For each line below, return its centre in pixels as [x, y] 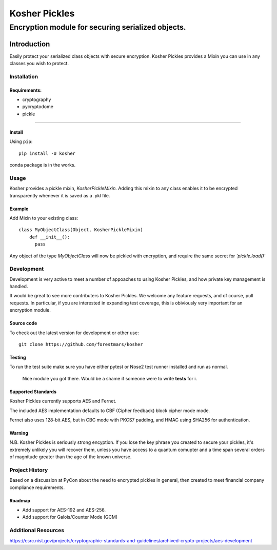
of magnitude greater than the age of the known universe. [71, 457]
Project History [29, 470]
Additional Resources [37, 531]
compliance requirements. [37, 487]
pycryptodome [38, 107]
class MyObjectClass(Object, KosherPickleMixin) [81, 230]
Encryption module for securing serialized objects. [98, 27]
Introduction [30, 44]
